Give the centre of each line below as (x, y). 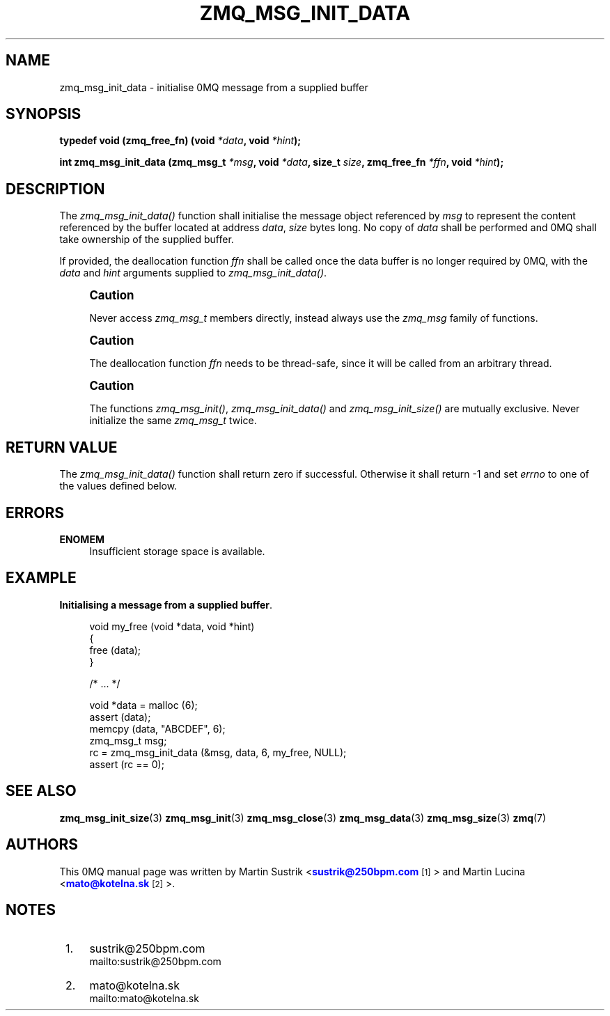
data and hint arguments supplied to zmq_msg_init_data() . (193, 273)
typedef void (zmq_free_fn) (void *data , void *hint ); (180, 141)
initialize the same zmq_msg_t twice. (173, 421)
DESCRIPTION (55, 189)
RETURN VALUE (62, 447)
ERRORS (35, 513)
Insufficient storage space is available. (177, 551)
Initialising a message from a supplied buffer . (166, 604)
